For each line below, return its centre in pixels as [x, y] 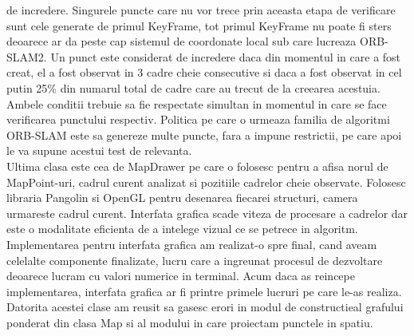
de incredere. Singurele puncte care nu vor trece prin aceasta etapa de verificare [201, 10]
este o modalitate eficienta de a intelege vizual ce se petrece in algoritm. [182, 229]
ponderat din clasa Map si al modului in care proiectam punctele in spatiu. [190, 322]
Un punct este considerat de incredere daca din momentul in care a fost [226, 56]
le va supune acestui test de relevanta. [99, 150]
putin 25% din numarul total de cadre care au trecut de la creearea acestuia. [193, 87]
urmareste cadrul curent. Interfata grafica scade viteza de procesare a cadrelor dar [207, 213]
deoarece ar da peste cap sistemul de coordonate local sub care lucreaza [181, 41]
